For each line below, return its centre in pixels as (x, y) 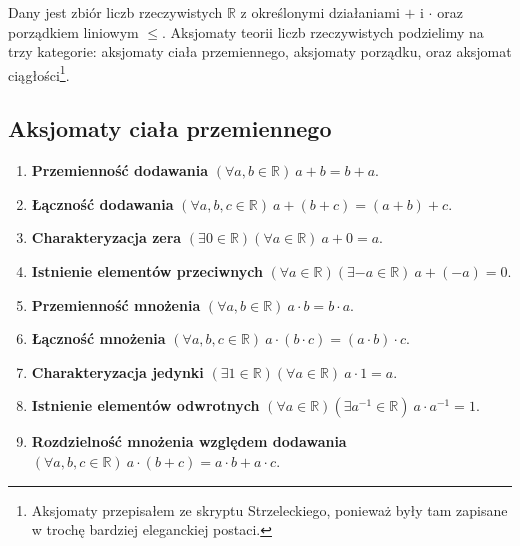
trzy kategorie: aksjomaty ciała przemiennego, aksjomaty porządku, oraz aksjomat (260, 51)
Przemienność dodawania (120, 170)
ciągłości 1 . (39, 73)
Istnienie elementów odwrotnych (145, 405)
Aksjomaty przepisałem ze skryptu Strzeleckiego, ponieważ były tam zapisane (269, 509)
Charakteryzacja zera (106, 237)
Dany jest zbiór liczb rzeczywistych (115, 12)
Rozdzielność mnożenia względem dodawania (189, 441)
